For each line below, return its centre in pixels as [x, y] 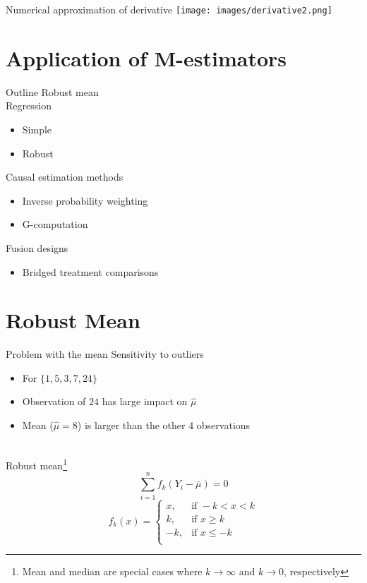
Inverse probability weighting [85, 200]
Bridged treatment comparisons [90, 271]
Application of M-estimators [146, 58]
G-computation [55, 224]
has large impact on [145, 401]
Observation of [54, 401]
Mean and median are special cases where [112, 571]
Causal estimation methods [65, 177]
